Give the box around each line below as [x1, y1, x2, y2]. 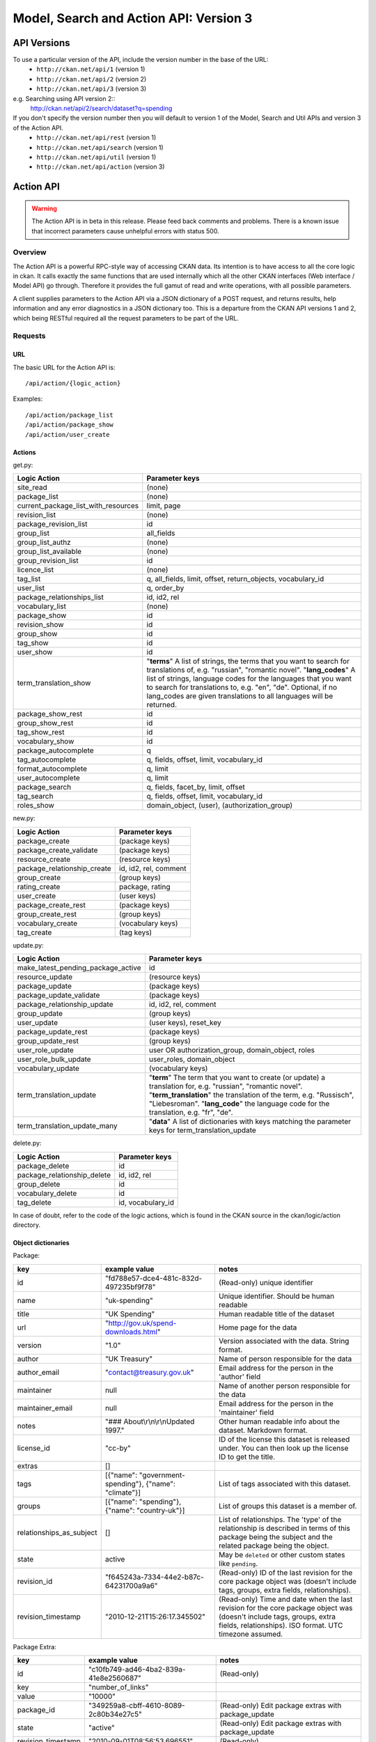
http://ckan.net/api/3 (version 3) [36, 84, 147, 93]
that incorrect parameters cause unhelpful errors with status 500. [31, 226, 219, 235]
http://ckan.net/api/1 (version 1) [36, 65, 146, 73]
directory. [13, 1220, 41, 1229]
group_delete [17, 1179, 61, 1189]
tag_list [17, 574, 41, 584]
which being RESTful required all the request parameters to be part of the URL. [13, 314, 240, 322]
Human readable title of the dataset [218, 1309, 335, 1318]
